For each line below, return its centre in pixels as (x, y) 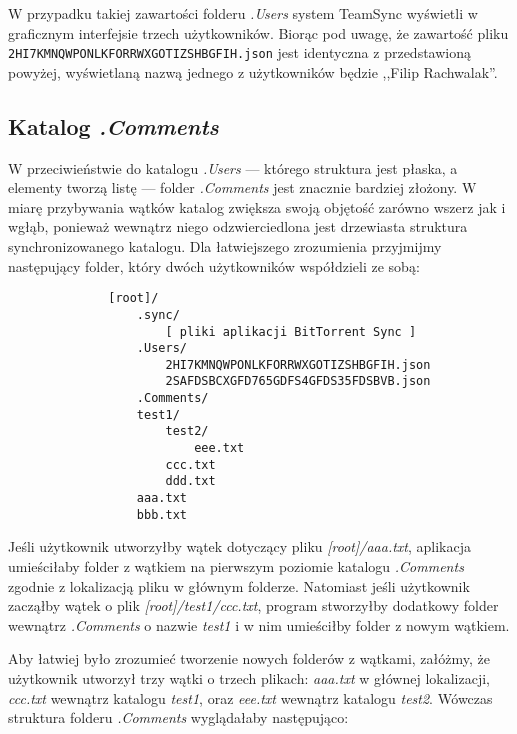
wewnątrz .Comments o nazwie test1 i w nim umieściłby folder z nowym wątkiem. (259, 624)
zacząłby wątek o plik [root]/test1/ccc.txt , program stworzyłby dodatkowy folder (253, 605)
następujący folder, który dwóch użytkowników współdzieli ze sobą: (214, 265)
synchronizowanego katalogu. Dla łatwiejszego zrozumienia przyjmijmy (225, 246)
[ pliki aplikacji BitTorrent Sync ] (291, 331)
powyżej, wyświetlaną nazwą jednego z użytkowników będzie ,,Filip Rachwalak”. (253, 71)
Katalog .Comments (113, 125)
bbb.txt (161, 514)
